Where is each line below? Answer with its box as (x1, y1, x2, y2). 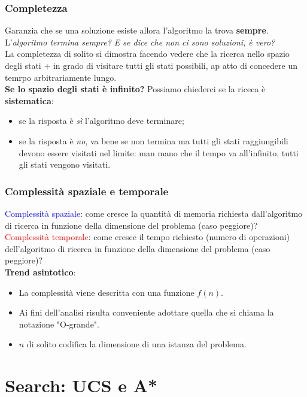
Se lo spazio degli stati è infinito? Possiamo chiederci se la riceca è (5, 83, 266, 95)
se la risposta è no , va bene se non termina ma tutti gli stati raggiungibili (19, 134, 288, 147)
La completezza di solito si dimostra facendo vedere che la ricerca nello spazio (5, 47, 290, 60)
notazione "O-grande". (19, 317, 99, 330)
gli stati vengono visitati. (19, 158, 111, 171)
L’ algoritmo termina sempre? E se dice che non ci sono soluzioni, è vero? (5, 35, 275, 48)
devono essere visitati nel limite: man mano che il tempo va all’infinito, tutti (19, 146, 299, 159)
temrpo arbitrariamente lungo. (5, 71, 117, 83)
